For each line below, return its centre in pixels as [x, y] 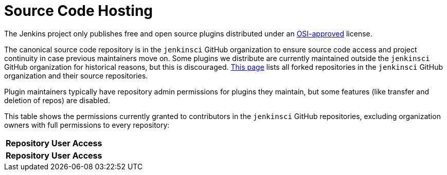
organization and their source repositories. [76, 75]
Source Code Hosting [79, 11]
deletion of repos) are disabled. [57, 100]
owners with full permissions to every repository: [87, 125]
